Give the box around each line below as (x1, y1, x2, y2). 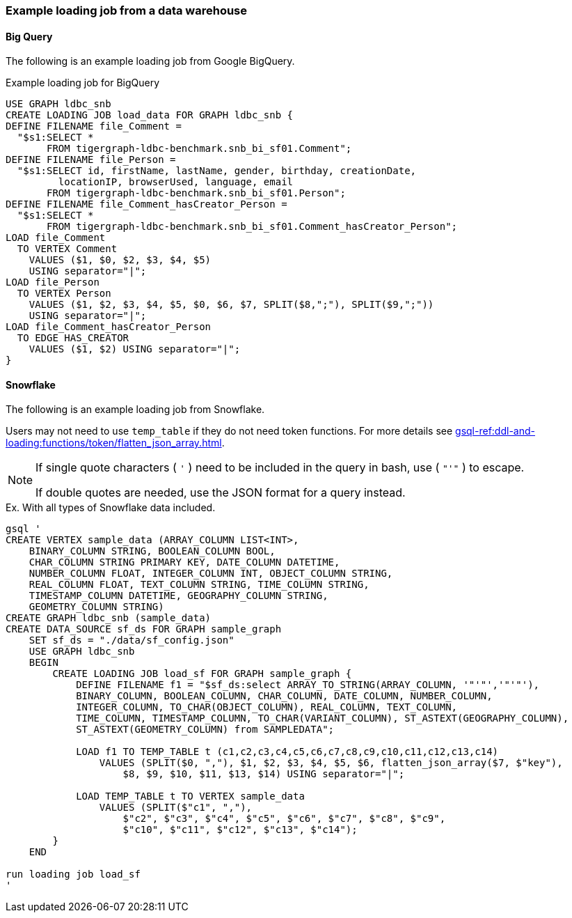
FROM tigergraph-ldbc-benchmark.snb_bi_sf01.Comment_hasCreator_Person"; (47, 221, 458, 233)
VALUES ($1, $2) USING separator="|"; (29, 343, 241, 355)
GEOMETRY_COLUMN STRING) (29, 601, 164, 613)
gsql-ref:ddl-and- (455, 425, 535, 437)
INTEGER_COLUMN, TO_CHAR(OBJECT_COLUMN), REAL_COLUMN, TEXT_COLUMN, (76, 701, 458, 713)
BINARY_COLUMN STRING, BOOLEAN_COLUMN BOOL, (29, 545, 276, 557)
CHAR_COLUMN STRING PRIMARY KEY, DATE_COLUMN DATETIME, (29, 557, 340, 568)
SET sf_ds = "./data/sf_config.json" (29, 635, 235, 646)
